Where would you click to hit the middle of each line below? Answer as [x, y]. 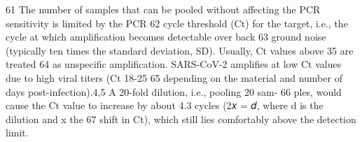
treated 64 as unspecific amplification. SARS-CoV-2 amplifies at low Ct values [174, 64]
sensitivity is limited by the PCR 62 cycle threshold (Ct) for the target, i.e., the [177, 23]
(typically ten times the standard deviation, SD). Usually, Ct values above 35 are [180, 50]
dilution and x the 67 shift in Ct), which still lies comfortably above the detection [181, 119]
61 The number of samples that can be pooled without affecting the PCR [163, 9]
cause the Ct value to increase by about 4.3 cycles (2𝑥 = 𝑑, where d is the [165, 105]
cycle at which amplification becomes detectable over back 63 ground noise [166, 37]
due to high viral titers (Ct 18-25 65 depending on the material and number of [174, 77]
